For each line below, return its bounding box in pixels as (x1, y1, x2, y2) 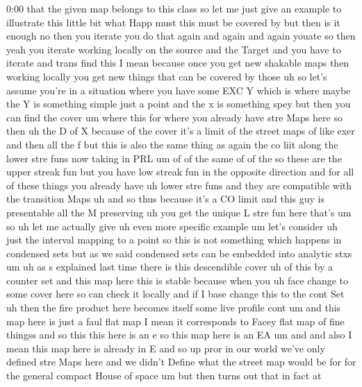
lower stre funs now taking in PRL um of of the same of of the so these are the (6, 150, 342, 165)
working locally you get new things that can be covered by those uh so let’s (6, 69, 327, 83)
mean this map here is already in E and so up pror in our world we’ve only (6, 341, 325, 355)
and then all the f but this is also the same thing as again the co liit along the (6, 137, 338, 151)
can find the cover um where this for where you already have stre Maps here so (6, 110, 343, 124)
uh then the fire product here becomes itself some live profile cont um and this (6, 300, 341, 315)
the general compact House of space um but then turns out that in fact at (6, 368, 322, 383)
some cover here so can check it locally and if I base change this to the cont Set (6, 286, 345, 301)
